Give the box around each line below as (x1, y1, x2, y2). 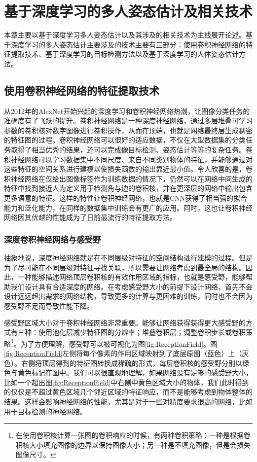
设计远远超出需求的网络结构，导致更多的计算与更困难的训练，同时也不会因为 (4, 291, 253, 301)
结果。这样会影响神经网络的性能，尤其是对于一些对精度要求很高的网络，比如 (4, 396, 253, 407)
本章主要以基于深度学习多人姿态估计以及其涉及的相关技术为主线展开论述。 (4, 30, 246, 40)
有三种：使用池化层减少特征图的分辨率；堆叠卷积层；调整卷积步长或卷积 (10, 327, 246, 337)
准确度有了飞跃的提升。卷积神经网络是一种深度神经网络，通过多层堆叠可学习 (4, 115, 253, 126)
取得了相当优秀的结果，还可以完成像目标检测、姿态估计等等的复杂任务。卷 (10, 144, 253, 155)
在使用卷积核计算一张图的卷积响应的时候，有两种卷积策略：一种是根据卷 (15, 430, 251, 440)
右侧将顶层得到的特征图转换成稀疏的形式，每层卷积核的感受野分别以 (21, 357, 242, 368)
